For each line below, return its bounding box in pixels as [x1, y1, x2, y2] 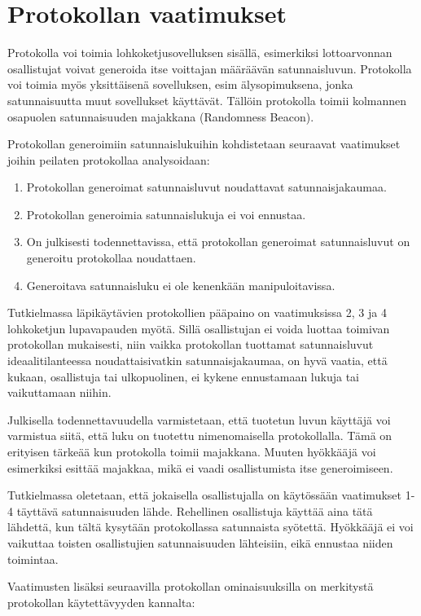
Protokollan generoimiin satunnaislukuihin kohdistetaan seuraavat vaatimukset [7, 135, 401, 152]
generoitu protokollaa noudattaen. [26, 249, 196, 266]
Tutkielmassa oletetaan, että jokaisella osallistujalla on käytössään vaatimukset [7, 486, 401, 504]
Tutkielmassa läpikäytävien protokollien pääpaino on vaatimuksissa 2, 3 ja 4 [7, 304, 387, 321]
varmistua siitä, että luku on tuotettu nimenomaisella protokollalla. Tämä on [7, 427, 392, 444]
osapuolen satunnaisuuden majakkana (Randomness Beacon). [7, 108, 314, 125]
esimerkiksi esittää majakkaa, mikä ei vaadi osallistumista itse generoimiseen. [7, 459, 393, 476]
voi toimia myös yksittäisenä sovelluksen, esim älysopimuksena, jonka [7, 76, 353, 93]
